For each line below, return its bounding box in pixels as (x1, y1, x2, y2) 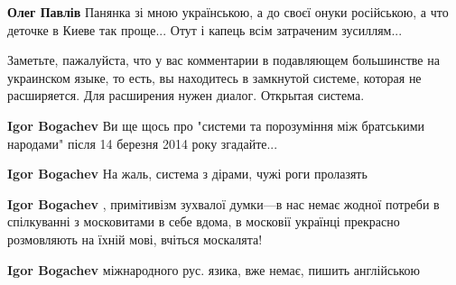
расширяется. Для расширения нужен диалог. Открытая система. (7, 86, 365, 105)
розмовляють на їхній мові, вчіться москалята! (7, 229, 263, 248)
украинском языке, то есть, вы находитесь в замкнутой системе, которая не (7, 68, 422, 87)
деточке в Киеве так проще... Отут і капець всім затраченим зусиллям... (7, 20, 403, 39)
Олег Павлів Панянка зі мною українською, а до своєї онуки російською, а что (7, 3, 449, 21)
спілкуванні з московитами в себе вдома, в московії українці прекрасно (7, 212, 400, 231)
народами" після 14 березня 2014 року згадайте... (7, 133, 278, 152)
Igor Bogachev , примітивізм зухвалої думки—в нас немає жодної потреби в (7, 194, 440, 213)
